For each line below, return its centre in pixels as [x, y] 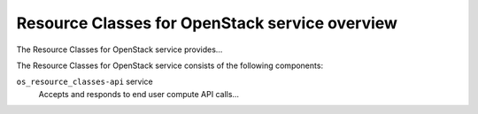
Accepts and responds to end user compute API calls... [139, 94]
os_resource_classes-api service [85, 82]
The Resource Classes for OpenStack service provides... [119, 49]
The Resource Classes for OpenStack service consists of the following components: [170, 65]
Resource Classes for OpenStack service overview [207, 23]
